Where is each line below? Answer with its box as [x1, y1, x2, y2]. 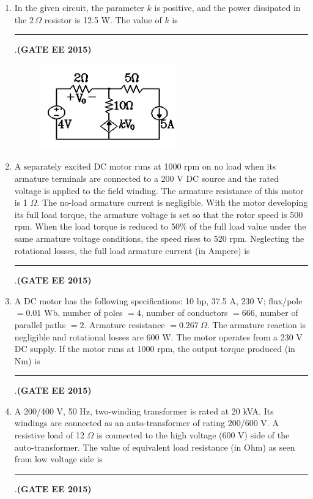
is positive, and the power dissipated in [154, 1, 301, 13]
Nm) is [14, 354, 40, 367]
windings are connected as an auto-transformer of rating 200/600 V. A [14, 416, 279, 429]
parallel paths [14, 318, 66, 331]
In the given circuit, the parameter [14, 1, 144, 13]
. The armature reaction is [207, 318, 306, 331]
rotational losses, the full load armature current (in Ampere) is [14, 244, 250, 257]
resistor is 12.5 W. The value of [44, 13, 162, 26]
